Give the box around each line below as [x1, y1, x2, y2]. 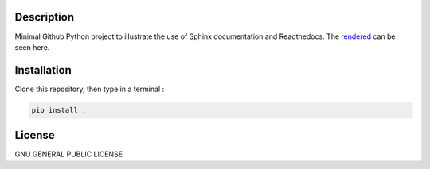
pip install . [31, 106, 87, 114]
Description [14, 10, 75, 24]
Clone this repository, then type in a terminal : [14, 84, 165, 94]
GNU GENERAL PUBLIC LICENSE [14, 149, 123, 159]
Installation [14, 63, 72, 77]
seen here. [14, 42, 50, 52]
